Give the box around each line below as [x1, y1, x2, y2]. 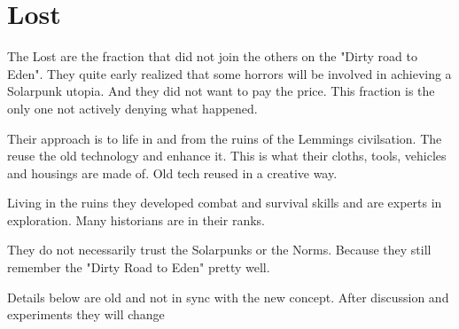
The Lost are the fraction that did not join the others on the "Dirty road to [7, 47, 417, 66]
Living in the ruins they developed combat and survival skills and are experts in [7, 193, 442, 212]
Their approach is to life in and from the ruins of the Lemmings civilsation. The [7, 129, 442, 147]
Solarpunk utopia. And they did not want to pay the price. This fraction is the [7, 82, 435, 100]
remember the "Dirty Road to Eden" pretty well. [7, 258, 270, 277]
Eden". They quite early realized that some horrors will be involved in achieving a [7, 64, 452, 82]
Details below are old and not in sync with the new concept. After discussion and [7, 287, 449, 306]
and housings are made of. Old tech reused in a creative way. [7, 163, 338, 182]
